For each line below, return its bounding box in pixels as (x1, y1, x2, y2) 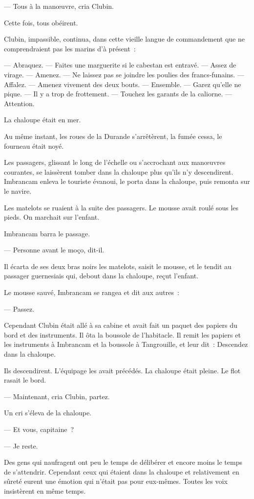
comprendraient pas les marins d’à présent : (4, 43, 136, 53)
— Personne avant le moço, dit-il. (4, 245, 105, 255)
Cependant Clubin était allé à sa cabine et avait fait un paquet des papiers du (4, 320, 237, 330)
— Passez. (4, 303, 35, 314)
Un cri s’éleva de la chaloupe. (4, 408, 91, 418)
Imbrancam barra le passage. (4, 228, 90, 238)
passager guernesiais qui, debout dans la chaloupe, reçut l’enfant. (4, 271, 198, 281)
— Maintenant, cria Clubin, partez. (4, 391, 110, 401)
